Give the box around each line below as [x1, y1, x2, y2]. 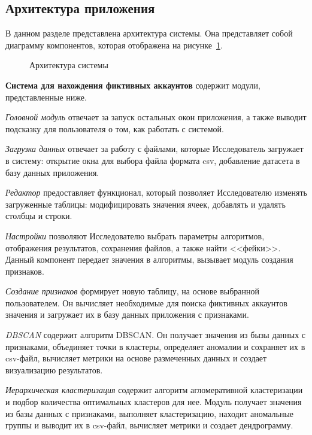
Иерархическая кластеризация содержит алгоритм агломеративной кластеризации [5, 384, 303, 396]
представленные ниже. [5, 90, 87, 103]
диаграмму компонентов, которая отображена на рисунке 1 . [5, 38, 223, 51]
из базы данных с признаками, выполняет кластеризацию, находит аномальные [5, 407, 294, 419]
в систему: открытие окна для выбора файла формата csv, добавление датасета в [5, 154, 300, 166]
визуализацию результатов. [5, 363, 103, 376]
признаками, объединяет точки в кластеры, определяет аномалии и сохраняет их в [5, 340, 305, 352]
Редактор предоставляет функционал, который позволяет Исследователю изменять [5, 186, 307, 199]
